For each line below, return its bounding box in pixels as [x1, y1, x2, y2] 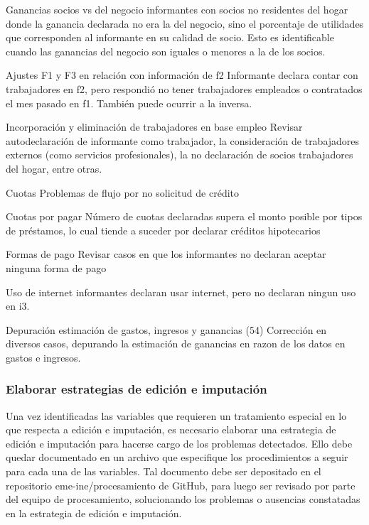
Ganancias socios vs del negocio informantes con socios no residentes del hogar [6, 2, 348, 16]
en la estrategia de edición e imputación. [6, 505, 182, 520]
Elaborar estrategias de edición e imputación [6, 380, 267, 398]
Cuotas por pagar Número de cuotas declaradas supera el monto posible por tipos [6, 209, 363, 224]
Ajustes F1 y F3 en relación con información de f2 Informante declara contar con [6, 67, 358, 82]
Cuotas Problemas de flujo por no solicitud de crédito [6, 185, 240, 200]
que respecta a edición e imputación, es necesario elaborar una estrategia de [6, 422, 336, 437]
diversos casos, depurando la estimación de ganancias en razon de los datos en [6, 336, 346, 351]
